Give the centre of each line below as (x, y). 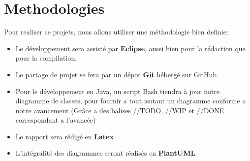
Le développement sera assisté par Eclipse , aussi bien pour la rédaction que (130, 48)
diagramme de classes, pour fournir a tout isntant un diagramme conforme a (131, 101)
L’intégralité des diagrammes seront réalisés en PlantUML (106, 153)
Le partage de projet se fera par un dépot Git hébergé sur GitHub (116, 74)
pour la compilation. (46, 58)
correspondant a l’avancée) (56, 120)
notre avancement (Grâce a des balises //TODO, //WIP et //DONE (120, 110)
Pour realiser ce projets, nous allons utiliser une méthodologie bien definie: (116, 32)
